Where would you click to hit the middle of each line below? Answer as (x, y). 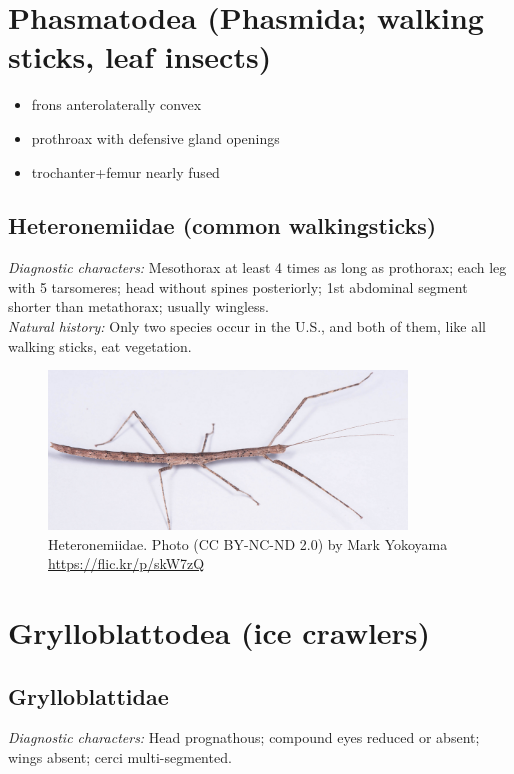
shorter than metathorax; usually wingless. (139, 306)
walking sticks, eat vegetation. (100, 345)
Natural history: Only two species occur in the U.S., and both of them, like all (247, 326)
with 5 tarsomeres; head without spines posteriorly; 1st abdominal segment (238, 286)
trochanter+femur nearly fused (125, 171)
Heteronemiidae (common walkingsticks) (222, 225)
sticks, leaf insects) (140, 56)
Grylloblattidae (88, 695)
